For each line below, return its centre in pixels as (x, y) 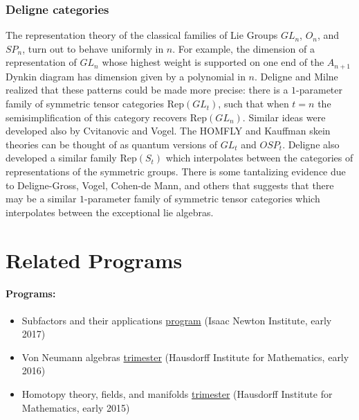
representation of (41, 62)
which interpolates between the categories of (259, 158)
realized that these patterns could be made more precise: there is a (147, 90)
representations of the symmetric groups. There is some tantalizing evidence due (176, 172)
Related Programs (94, 260)
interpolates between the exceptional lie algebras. (110, 212)
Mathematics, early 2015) (76, 407)
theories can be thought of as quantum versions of (112, 144)
